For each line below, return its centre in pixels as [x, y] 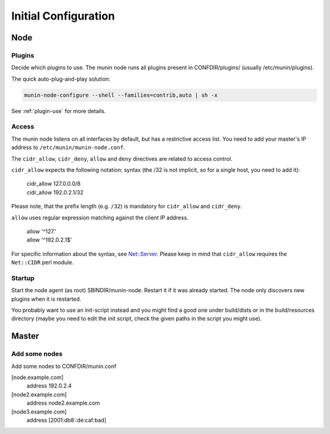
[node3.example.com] [39, 411]
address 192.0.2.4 [49, 386]
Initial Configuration [63, 16]
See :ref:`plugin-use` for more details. [59, 111]
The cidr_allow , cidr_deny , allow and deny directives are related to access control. [122, 158]
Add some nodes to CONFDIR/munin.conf [64, 366]
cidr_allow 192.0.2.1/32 [55, 192]
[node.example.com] [38, 377]
